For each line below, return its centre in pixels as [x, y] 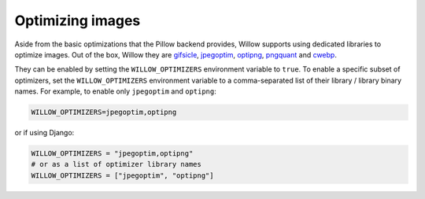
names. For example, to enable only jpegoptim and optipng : [115, 91]
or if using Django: [44, 133]
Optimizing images [78, 20]
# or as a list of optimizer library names [116, 164]
